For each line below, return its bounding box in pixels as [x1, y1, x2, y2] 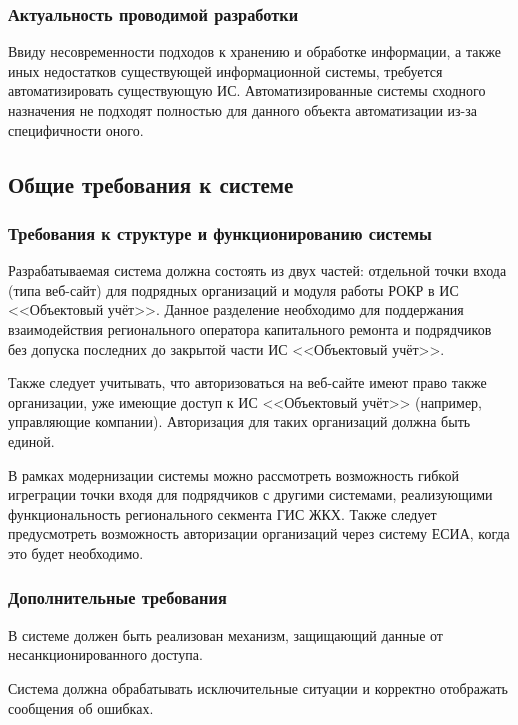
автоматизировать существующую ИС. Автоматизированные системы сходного [8, 80, 486, 101]
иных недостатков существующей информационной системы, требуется [8, 60, 443, 81]
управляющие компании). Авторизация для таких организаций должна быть [8, 411, 471, 432]
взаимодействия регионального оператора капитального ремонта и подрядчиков [8, 318, 492, 339]
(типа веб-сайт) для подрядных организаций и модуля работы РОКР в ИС [8, 279, 459, 300]
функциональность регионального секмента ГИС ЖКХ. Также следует [8, 503, 437, 524]
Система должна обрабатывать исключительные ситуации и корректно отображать [8, 677, 508, 698]
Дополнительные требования [8, 585, 227, 610]
